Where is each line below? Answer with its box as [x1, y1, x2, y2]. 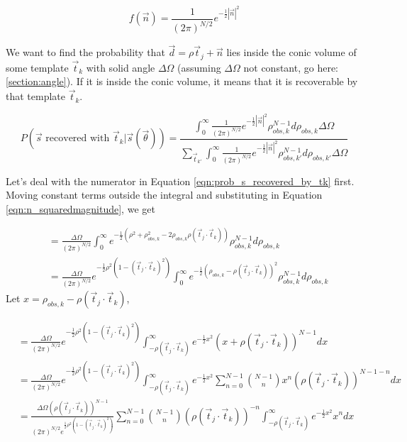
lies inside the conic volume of [226, 45, 357, 60]
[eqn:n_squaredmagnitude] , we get [6, 201, 155, 216]
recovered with [45, 133, 110, 144]
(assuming [177, 60, 221, 74]
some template [6, 60, 69, 74]
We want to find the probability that [6, 45, 165, 60]
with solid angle [86, 60, 155, 74]
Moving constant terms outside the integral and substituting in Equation [6, 187, 323, 202]
